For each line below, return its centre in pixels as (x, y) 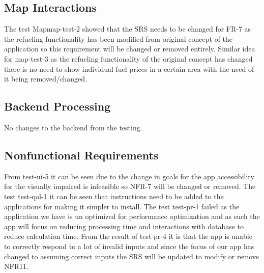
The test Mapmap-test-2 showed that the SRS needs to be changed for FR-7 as (128, 29)
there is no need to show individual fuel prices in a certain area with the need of (129, 69)
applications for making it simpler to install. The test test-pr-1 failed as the (122, 206)
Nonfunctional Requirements (81, 155)
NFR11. (16, 266)
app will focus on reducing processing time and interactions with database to (124, 226)
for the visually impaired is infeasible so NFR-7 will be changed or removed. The (130, 186)
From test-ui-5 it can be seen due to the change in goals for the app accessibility (129, 176)
